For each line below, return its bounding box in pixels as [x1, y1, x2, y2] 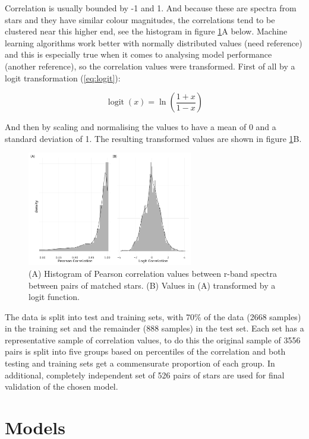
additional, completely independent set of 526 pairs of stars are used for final [5, 368, 285, 381]
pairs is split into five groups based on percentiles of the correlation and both [5, 345, 286, 358]
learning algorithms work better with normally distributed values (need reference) [5, 36, 302, 49]
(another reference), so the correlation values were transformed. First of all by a [5, 59, 295, 72]
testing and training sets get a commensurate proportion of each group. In [5, 357, 275, 369]
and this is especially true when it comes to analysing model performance [5, 48, 272, 61]
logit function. [29, 290, 80, 303]
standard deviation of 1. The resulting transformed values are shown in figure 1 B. [5, 132, 302, 144]
